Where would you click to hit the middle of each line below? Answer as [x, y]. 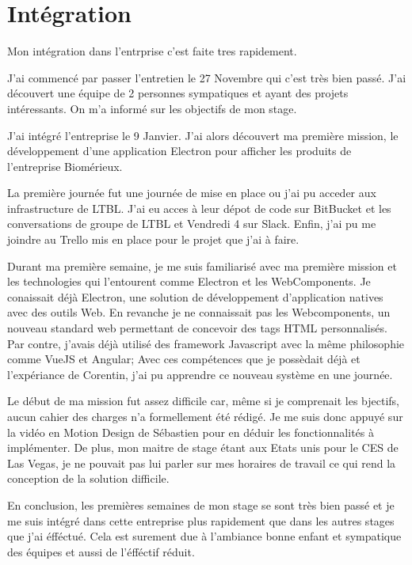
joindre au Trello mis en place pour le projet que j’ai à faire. [153, 239]
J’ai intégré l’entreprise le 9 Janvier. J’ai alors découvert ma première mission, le [203, 135]
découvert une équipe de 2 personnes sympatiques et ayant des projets [178, 93]
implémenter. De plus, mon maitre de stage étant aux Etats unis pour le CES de [203, 447]
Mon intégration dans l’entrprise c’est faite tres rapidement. [152, 51]
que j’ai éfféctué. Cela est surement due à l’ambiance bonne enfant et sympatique [204, 536]
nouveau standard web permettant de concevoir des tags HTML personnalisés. [197, 328]
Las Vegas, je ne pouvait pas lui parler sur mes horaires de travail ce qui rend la [202, 463]
